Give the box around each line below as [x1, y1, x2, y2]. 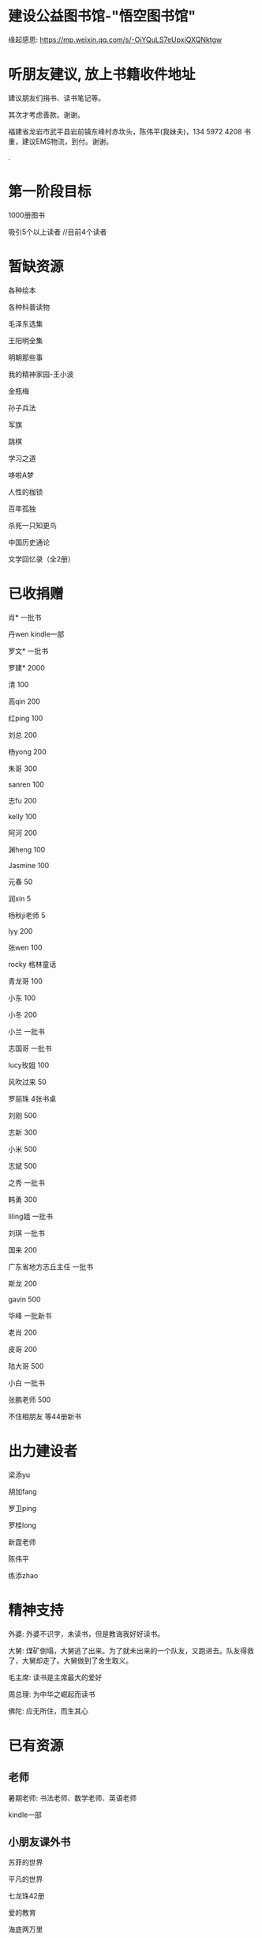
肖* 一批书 [8, 612, 42, 621]
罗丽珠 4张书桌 [8, 1094, 57, 1103]
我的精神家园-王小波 [8, 369, 74, 379]
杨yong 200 [8, 746, 47, 756]
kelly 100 [8, 811, 37, 821]
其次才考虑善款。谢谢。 [8, 110, 84, 119]
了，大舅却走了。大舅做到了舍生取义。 [8, 1656, 133, 1665]
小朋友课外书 [8, 1835, 71, 1849]
